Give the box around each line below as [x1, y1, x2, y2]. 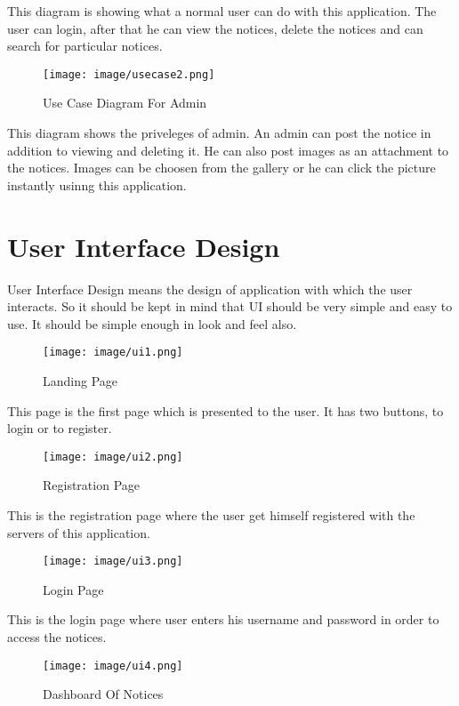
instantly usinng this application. [7, 175, 187, 194]
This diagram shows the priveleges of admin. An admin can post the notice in [7, 124, 431, 142]
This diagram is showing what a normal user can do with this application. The [7, 2, 437, 20]
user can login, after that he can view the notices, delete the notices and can [7, 19, 423, 37]
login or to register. [7, 419, 112, 437]
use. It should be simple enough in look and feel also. [7, 314, 297, 333]
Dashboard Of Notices [43, 685, 164, 703]
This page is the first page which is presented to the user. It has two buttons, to [7, 401, 444, 420]
